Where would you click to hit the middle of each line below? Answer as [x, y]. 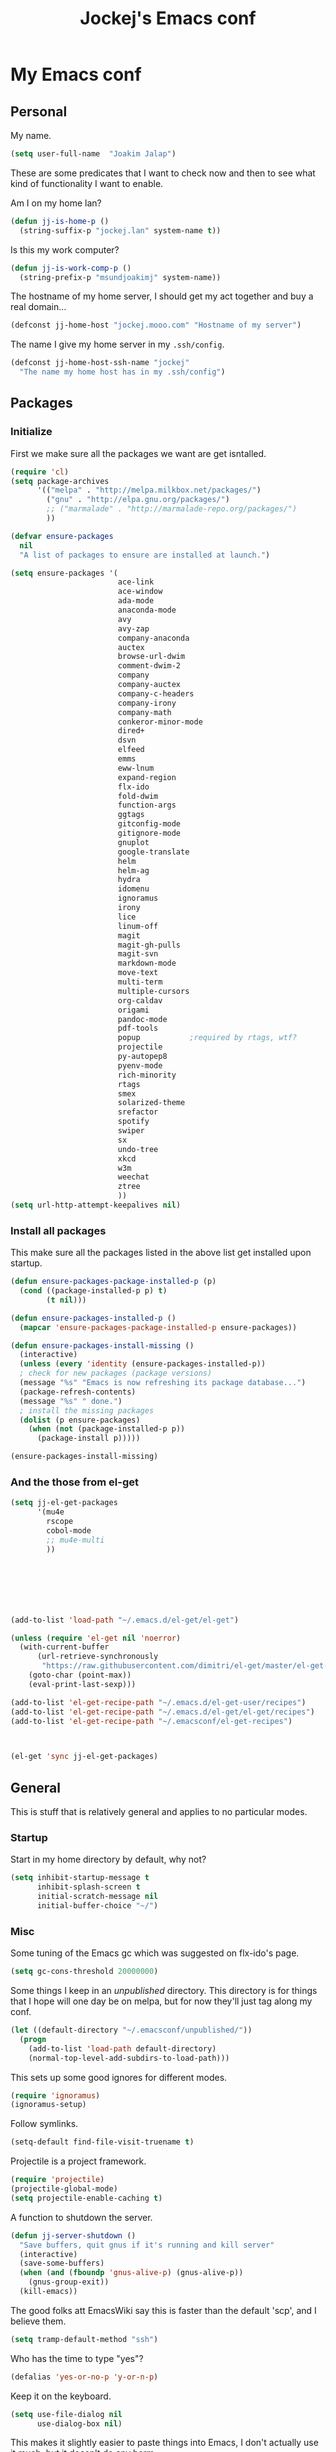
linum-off [138, 926]
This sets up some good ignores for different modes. [119, 2077]
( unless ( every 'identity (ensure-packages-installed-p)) [143, 1364]
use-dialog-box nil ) [79, 2423]
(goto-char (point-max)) [80, 1675]
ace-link [136, 582]
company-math [144, 712]
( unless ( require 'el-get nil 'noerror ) [96, 1638]
